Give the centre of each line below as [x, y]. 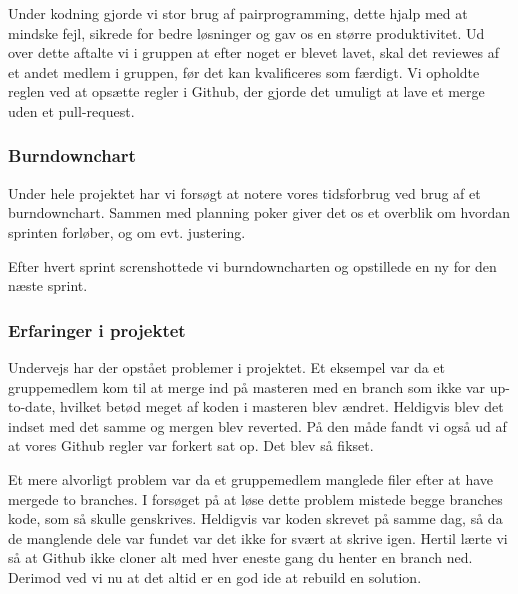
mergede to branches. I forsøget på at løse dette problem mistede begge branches [255, 498]
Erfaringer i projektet [97, 329]
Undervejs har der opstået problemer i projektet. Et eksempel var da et [227, 366]
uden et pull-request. [71, 110]
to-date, [32, 406]
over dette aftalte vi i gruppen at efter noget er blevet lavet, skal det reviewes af [254, 52]
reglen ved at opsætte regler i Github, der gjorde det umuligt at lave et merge [246, 91]
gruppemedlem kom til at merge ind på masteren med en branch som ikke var [247, 386]
